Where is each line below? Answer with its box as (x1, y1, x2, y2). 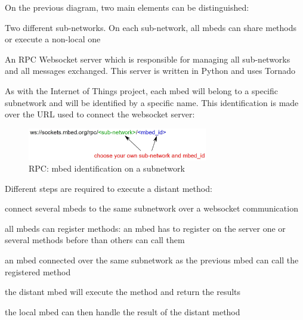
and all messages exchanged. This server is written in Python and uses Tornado (5, 64, 296, 77)
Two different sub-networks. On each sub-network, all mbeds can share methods (5, 21, 297, 33)
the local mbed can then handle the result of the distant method (5, 305, 240, 318)
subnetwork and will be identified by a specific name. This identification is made (5, 96, 299, 108)
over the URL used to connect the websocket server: (5, 108, 195, 120)
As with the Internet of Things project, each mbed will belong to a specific (5, 84, 279, 97)
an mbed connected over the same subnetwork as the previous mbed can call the (5, 254, 299, 266)
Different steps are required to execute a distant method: (5, 182, 212, 194)
